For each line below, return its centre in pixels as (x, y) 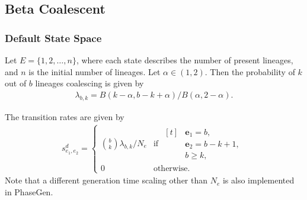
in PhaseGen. (29, 191)
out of (16, 83)
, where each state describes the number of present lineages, (185, 60)
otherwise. (172, 169)
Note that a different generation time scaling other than (106, 180)
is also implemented (258, 180)
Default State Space (53, 38)
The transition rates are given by (65, 116)
